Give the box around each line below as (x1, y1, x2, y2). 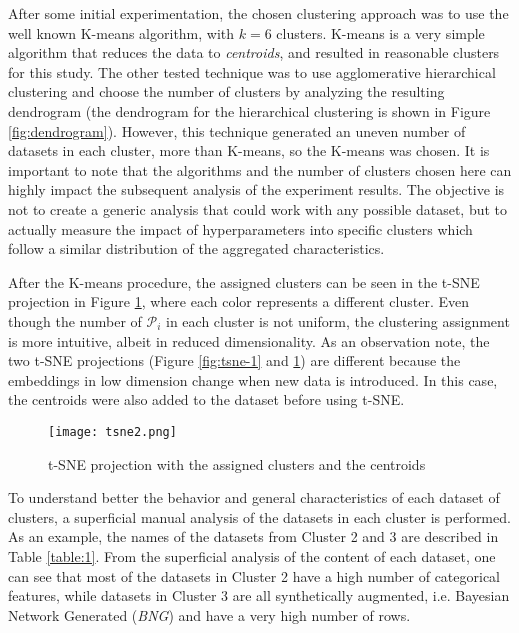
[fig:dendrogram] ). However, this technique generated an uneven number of (8, 120, 466, 141)
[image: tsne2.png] (48, 424, 177, 439)
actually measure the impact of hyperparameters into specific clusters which (8, 218, 473, 239)
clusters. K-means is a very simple (276, 22, 485, 43)
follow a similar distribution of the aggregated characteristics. (8, 238, 385, 259)
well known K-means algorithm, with (8, 22, 235, 43)
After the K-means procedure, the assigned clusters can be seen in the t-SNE (8, 271, 480, 292)
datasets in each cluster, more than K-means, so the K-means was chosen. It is (8, 140, 490, 161)
